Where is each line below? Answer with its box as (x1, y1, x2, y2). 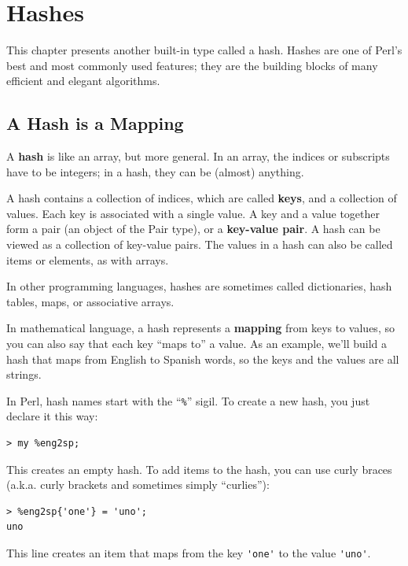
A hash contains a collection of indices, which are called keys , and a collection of (6, 190, 397, 206)
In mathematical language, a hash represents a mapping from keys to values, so (6, 320, 395, 336)
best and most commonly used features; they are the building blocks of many (6, 57, 378, 73)
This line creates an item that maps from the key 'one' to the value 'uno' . (6, 545, 371, 561)
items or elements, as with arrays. (6, 251, 169, 268)
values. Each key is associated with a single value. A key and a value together (6, 205, 380, 221)
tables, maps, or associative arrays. (6, 293, 175, 309)
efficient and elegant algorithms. (6, 72, 160, 89)
